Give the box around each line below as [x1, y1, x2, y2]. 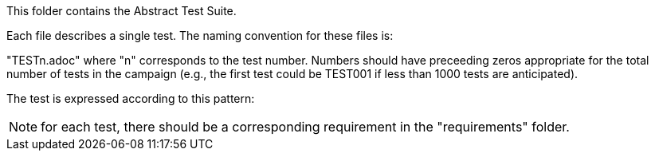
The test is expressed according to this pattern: [6, 92, 255, 105]
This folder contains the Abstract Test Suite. [6, 4, 237, 18]
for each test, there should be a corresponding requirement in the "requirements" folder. [41, 119, 570, 135]
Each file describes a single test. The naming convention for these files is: [6, 29, 394, 42]
